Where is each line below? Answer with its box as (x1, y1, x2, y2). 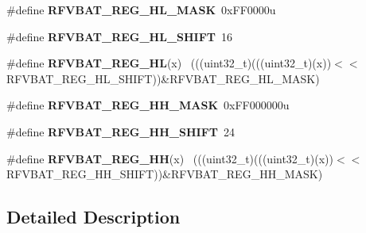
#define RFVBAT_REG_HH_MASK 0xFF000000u (6, 97, 290, 113)
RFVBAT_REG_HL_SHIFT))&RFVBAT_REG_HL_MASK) (6, 70, 320, 86)
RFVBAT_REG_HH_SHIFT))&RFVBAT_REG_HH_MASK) (6, 166, 323, 182)
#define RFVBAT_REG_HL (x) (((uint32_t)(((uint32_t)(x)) (6, 55, 332, 71)
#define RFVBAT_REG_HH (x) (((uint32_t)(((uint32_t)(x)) (6, 150, 333, 166)
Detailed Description (6, 204, 181, 229)
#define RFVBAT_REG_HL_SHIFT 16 (6, 28, 233, 44)
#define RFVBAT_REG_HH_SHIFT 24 (6, 123, 235, 139)
